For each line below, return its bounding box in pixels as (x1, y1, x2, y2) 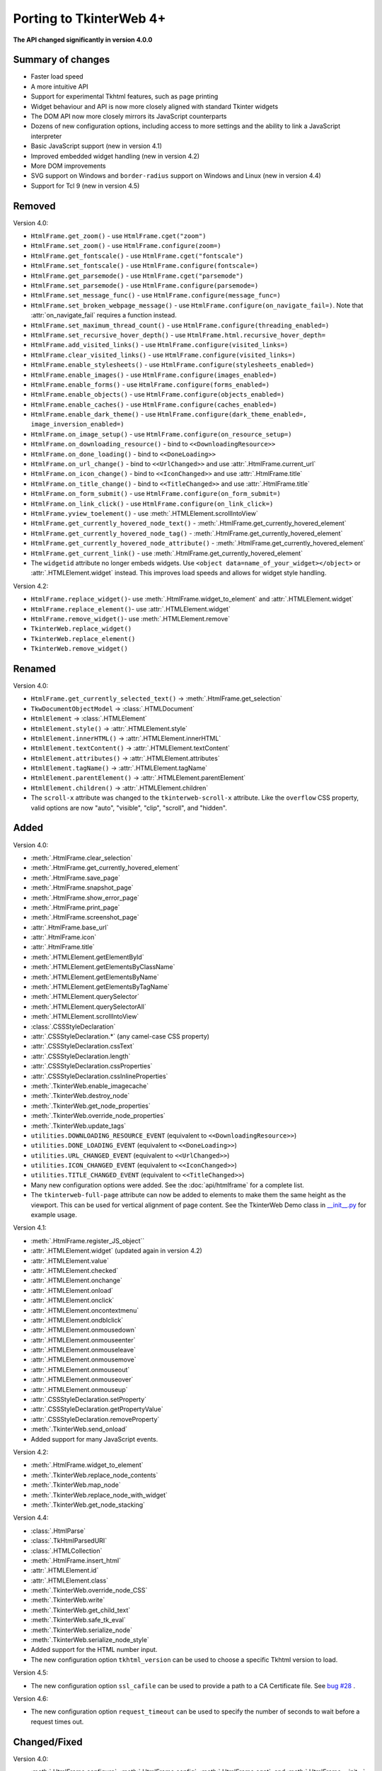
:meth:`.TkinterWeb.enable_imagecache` (30, 1081, 149, 1090)
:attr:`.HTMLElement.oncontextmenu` (30, 1306, 139, 1314)
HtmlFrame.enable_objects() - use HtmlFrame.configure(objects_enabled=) (30, 390, 285, 399)
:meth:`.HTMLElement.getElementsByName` (30, 973, 159, 981)
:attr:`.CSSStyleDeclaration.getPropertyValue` (30, 1405, 163, 1413)
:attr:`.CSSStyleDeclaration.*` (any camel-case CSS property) (30, 1031, 210, 1041)
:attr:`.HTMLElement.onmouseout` (30, 1365, 130, 1374)
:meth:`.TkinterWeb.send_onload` (30, 1425, 127, 1434)
